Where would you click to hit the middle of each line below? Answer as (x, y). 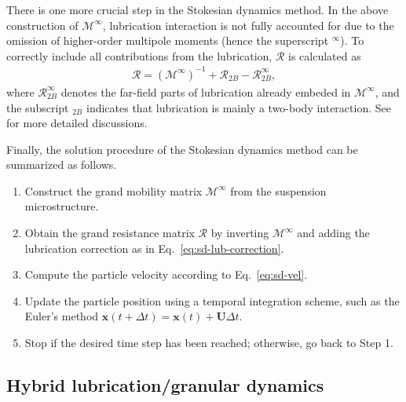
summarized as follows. (62, 164)
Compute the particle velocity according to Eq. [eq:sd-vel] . (166, 274)
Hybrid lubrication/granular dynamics (165, 385)
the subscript (38, 107)
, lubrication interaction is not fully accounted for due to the (248, 25)
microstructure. (62, 206)
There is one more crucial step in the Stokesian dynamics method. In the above (198, 9)
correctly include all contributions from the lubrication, (139, 55)
